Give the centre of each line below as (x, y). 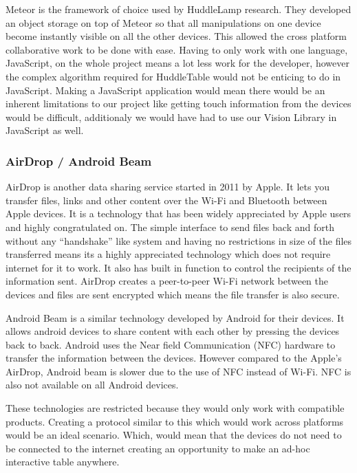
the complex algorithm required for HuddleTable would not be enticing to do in (173, 76)
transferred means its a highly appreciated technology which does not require (168, 254)
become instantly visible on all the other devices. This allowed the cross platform (176, 36)
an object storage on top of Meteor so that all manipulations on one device (163, 22)
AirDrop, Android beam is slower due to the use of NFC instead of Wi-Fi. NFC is (178, 371)
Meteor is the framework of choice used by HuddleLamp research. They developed (178, 9)
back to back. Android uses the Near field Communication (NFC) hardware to (171, 344)
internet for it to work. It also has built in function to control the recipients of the (178, 267)
